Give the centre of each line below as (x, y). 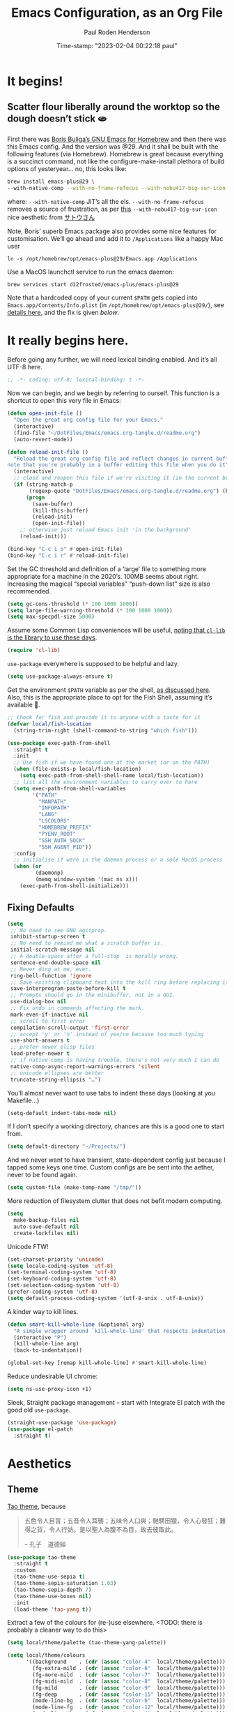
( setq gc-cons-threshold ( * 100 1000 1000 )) (73, 604)
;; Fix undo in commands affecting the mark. (77, 1008)
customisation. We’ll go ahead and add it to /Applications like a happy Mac (115, 238)
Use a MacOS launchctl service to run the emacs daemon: (91, 272)
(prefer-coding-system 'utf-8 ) (53, 1292)
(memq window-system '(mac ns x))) (87, 880)
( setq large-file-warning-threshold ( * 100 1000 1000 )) (90, 610)
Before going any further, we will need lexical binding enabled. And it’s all (112, 360)
